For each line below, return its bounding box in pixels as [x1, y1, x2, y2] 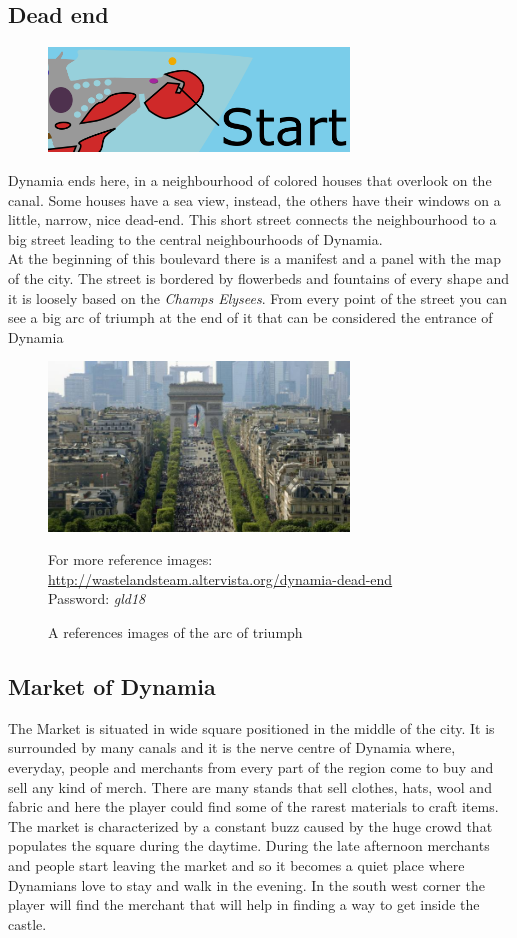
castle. [8, 913, 47, 934]
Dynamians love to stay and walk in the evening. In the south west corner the [8, 874, 485, 895]
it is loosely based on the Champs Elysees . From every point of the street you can [8, 287, 508, 308]
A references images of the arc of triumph [48, 622, 303, 643]
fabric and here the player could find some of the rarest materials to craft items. [8, 796, 499, 817]
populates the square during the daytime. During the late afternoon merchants [8, 835, 490, 856]
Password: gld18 [48, 588, 146, 609]
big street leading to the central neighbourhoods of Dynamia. [8, 228, 383, 249]
